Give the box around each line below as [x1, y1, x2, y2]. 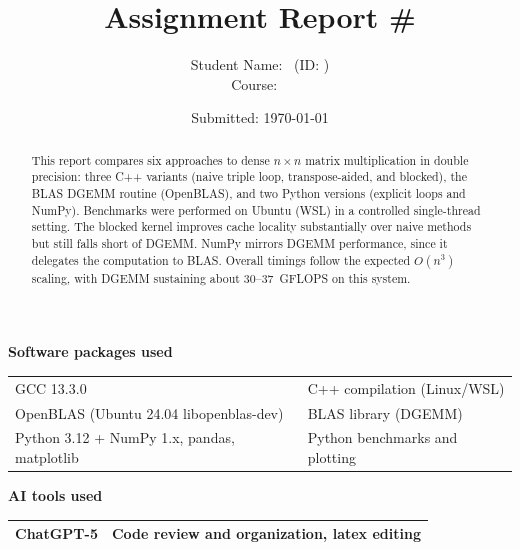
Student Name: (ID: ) [190, 54, 330, 75]
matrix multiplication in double [305, 151, 469, 168]
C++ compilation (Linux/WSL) [307, 377, 505, 398]
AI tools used [8, 485, 103, 506]
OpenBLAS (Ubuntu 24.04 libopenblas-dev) [15, 402, 284, 423]
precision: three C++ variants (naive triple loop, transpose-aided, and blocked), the [31, 168, 467, 185]
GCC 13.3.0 [15, 377, 87, 398]
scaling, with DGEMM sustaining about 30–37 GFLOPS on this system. [31, 269, 411, 286]
